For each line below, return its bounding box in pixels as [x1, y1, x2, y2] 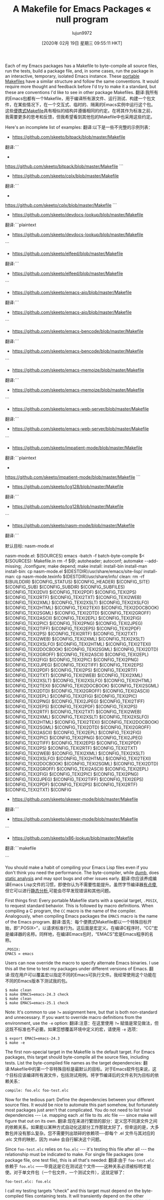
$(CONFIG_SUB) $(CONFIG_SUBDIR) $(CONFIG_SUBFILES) [5, 584, 125, 590]
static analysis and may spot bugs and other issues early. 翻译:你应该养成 [5, 875, 153, 881]
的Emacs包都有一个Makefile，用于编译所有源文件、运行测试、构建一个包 [5, 95, 151, 101]
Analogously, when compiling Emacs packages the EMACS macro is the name [5, 913, 158, 919]
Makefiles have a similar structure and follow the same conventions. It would [5, 78, 159, 84]
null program [55, 14, 109, 25]
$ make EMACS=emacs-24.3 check [5, 992, 69, 997]
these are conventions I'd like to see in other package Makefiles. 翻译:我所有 [5, 89, 159, 95]
